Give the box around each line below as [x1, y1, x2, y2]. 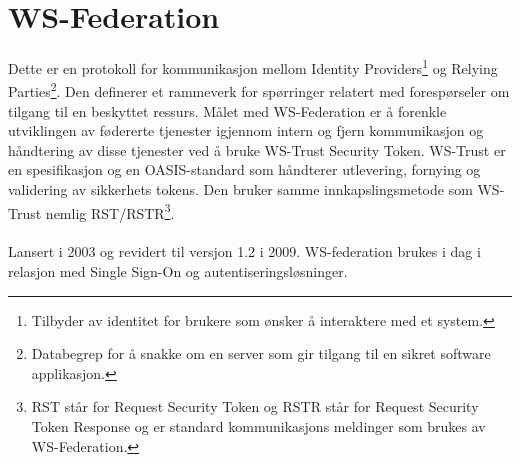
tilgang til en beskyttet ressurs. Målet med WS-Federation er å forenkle [8, 100, 447, 121]
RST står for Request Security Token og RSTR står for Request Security [31, 396, 479, 417]
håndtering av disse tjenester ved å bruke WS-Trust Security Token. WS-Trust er [8, 139, 506, 160]
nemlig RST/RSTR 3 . [45, 199, 175, 223]
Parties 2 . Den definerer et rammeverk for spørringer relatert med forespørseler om [8, 78, 510, 102]
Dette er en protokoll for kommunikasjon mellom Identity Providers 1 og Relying [8, 55, 498, 78]
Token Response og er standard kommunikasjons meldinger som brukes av [31, 416, 486, 436]
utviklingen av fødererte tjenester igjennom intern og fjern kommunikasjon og [8, 120, 484, 141]
